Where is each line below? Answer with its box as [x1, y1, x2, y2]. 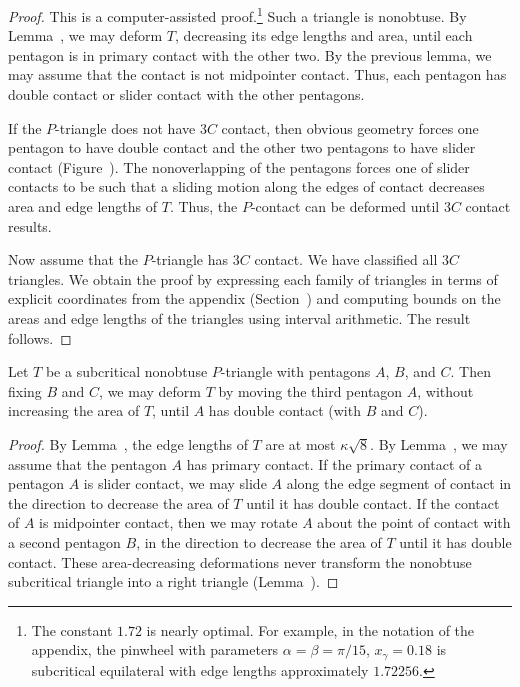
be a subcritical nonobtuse [45, 361, 208, 382]
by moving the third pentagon [218, 380, 403, 401]
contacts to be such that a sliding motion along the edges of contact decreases [8, 176, 485, 197]
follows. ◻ [8, 327, 72, 348]
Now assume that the [8, 249, 139, 270]
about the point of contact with [317, 512, 511, 533]
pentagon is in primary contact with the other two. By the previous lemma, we [8, 44, 492, 65]
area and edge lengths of [8, 196, 158, 216]
